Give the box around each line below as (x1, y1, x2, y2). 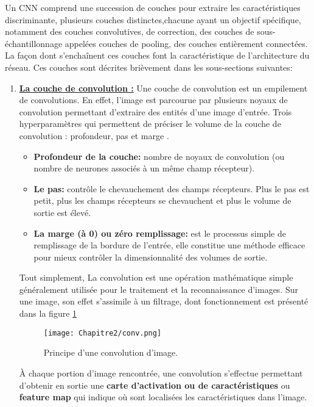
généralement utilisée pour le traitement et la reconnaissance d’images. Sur (19, 283, 298, 295)
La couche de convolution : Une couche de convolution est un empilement (19, 81, 308, 94)
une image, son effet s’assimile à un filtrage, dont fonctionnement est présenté (19, 295, 309, 308)
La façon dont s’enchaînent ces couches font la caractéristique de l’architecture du (5, 49, 310, 62)
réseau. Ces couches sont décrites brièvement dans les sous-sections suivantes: (5, 60, 293, 73)
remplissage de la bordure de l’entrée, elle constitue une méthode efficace (33, 239, 305, 251)
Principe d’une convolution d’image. (43, 346, 178, 359)
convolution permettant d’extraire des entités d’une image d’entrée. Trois (19, 105, 292, 118)
